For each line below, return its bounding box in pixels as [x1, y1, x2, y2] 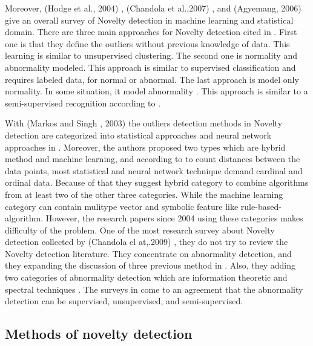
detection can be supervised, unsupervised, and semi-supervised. [5, 295, 243, 307]
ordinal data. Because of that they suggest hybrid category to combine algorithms [5, 176, 309, 189]
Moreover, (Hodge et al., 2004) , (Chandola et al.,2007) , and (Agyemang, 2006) [5, 2, 301, 14]
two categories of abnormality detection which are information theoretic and [5, 271, 288, 284]
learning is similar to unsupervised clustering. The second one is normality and [5, 49, 297, 62]
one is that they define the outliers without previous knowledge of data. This [5, 37, 290, 50]
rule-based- [240, 200, 282, 212]
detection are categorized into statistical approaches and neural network [5, 128, 272, 141]
